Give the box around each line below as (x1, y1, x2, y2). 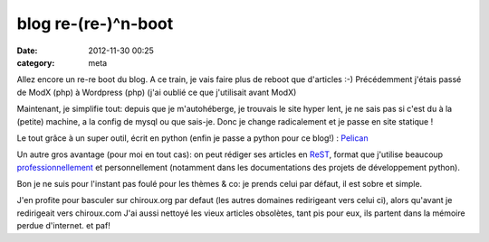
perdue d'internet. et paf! (16, 220, 110, 231)
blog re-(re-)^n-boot (16, 14, 174, 33)
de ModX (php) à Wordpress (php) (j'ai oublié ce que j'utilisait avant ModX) (16, 87, 297, 98)
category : (16, 57, 55, 68)
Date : (16, 45, 38, 56)
